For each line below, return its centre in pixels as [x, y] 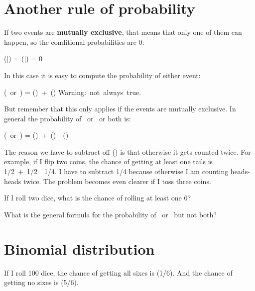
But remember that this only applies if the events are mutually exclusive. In [120, 109]
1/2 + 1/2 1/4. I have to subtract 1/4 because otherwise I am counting [116, 171]
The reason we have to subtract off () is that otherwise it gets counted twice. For [127, 151]
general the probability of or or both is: [67, 118]
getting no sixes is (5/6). [41, 282]
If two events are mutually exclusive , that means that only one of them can [123, 32]
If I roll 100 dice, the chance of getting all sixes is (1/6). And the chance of [118, 272]
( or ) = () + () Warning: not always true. [73, 92]
